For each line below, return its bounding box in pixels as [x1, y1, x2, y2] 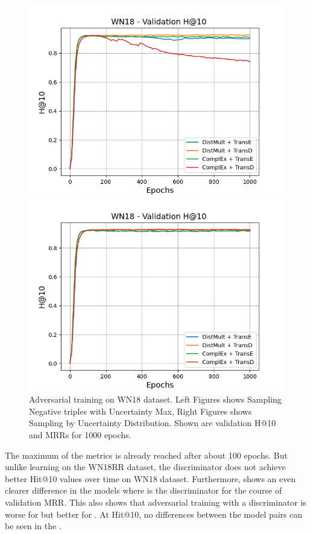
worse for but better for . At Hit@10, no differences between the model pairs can [5, 507, 303, 520]
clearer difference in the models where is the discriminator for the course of [5, 484, 282, 497]
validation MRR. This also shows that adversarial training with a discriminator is [5, 495, 307, 508]
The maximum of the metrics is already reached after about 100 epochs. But [5, 448, 288, 461]
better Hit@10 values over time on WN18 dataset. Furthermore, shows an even [5, 472, 296, 485]
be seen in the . [5, 520, 61, 532]
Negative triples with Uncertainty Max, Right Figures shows [29, 404, 252, 417]
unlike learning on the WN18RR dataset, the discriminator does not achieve [5, 460, 286, 473]
